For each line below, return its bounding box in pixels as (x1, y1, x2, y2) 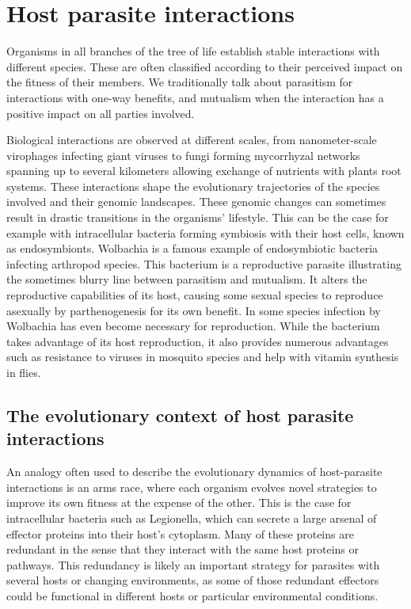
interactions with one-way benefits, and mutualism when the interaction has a (6, 89, 384, 105)
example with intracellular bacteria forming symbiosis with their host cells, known (6, 224, 405, 241)
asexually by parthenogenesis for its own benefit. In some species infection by (6, 302, 381, 318)
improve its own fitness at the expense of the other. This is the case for (6, 494, 352, 511)
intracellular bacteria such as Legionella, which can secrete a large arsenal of (6, 509, 377, 526)
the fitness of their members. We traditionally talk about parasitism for (6, 74, 353, 90)
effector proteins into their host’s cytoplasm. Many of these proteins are (6, 525, 354, 542)
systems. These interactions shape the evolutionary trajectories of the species (6, 177, 380, 194)
